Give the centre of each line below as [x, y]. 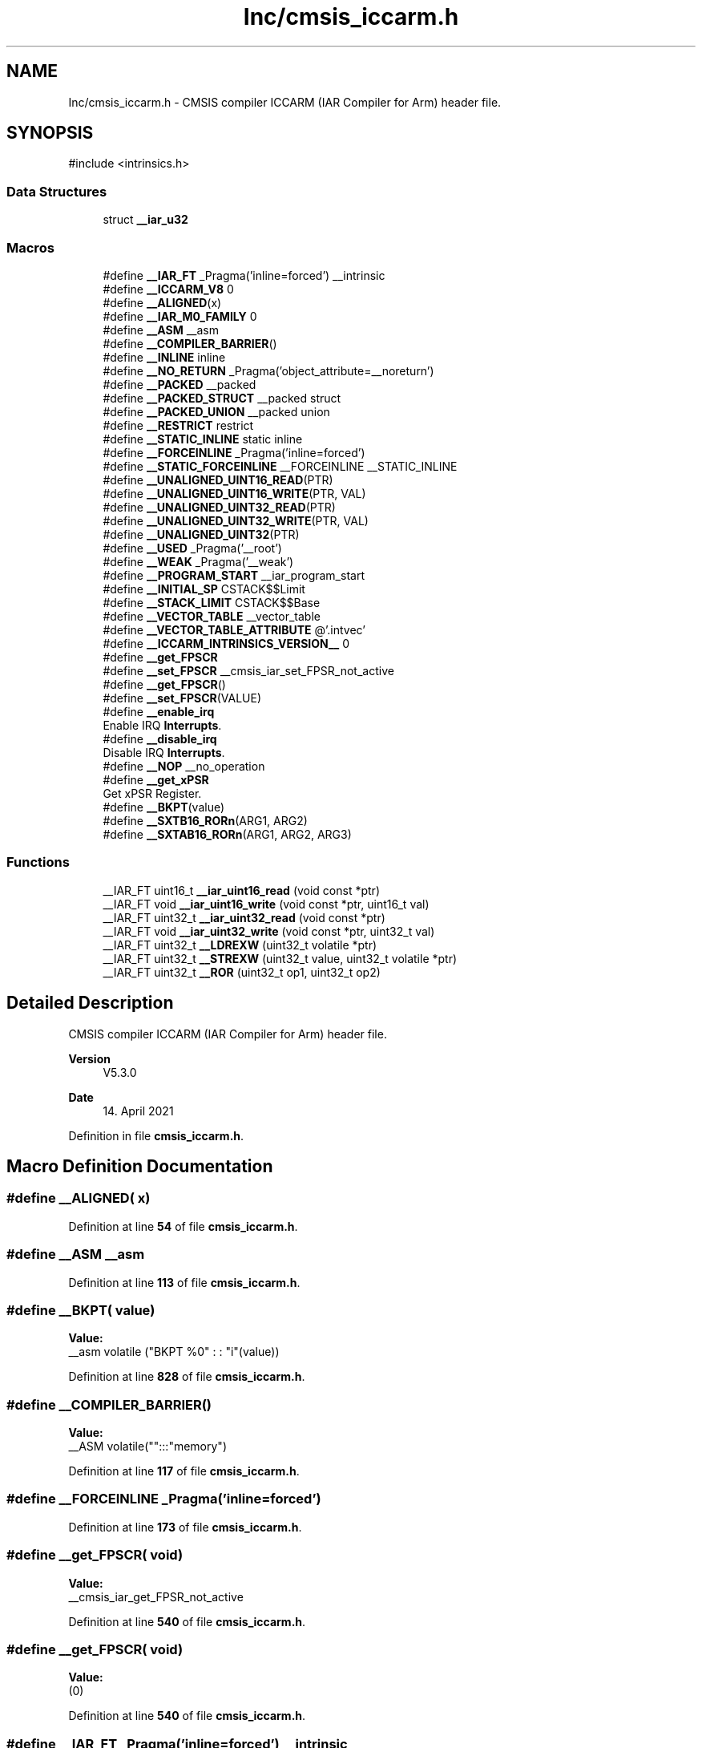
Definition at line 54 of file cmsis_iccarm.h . [183, 1226]
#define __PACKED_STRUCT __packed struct [222, 398]
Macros [30, 247]
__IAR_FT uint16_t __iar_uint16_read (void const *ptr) [241, 890]
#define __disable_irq [160, 738]
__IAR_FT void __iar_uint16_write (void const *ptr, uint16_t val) [266, 904]
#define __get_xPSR [156, 779]
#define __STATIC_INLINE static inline [203, 439]
